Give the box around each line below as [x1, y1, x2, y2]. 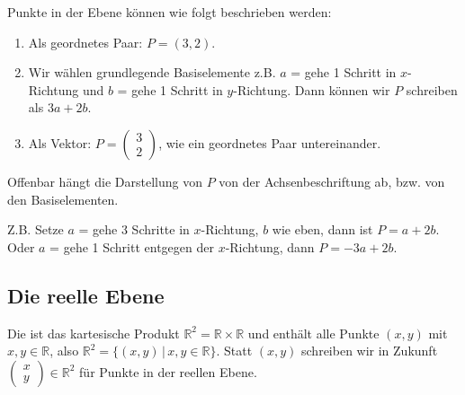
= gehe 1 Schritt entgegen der [49, 237, 214, 256]
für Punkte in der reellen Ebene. [79, 362, 257, 381]
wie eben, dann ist [272, 220, 373, 239]
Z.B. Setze [7, 220, 64, 239]
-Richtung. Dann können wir [233, 80, 390, 99]
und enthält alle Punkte [247, 323, 380, 342]
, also [49, 341, 79, 360]
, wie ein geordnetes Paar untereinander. [158, 133, 381, 152]
